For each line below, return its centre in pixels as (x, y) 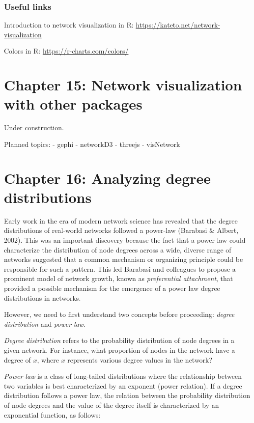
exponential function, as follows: (52, 414)
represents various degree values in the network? (140, 359)
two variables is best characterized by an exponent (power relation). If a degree (123, 385)
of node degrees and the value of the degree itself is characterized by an (112, 405)
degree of (17, 359)
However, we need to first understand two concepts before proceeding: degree (119, 314)
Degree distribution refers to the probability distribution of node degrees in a (119, 340)
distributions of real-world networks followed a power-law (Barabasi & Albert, (121, 230)
